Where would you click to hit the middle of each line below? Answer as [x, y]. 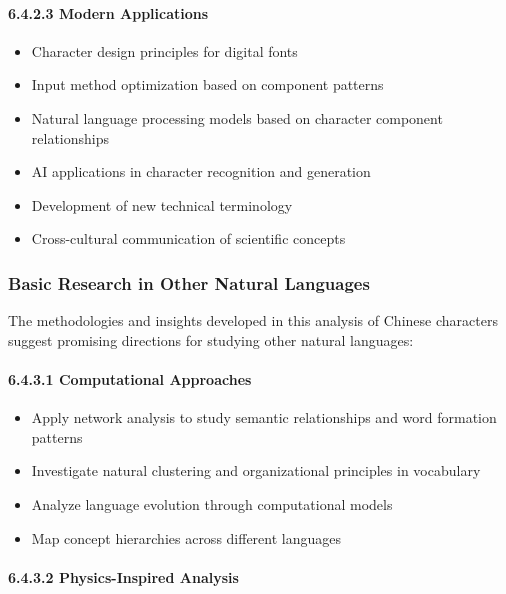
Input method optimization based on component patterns [207, 84]
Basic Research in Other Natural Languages [189, 282]
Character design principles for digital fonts [164, 50]
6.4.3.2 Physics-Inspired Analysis [123, 576]
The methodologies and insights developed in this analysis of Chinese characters [253, 320]
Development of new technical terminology [162, 204]
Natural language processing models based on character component [237, 117]
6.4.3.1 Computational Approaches [130, 378]
